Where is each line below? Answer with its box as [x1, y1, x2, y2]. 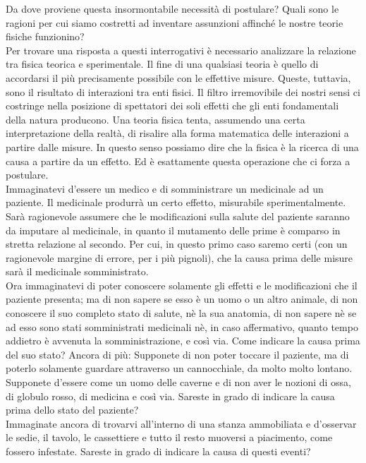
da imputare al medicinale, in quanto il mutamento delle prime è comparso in [6, 222, 341, 237]
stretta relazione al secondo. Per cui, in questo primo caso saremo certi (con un [6, 236, 348, 251]
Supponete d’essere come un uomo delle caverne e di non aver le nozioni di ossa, [6, 375, 351, 390]
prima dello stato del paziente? [6, 402, 139, 417]
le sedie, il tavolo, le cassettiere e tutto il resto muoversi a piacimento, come [6, 430, 333, 445]
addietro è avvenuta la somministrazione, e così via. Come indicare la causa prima [6, 333, 360, 348]
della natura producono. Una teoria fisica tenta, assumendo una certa [6, 112, 305, 126]
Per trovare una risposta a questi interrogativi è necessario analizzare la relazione [6, 42, 356, 57]
